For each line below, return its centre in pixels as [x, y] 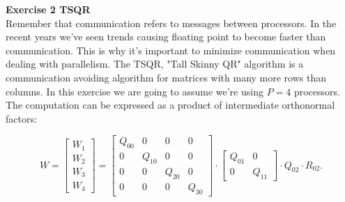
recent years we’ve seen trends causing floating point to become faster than [166, 37]
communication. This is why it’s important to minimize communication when [171, 50]
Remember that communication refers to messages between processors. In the [171, 23]
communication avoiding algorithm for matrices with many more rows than [166, 77]
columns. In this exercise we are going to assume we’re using [135, 91]
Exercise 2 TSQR [48, 9]
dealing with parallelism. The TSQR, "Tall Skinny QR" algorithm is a [155, 64]
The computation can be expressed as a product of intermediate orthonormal [170, 105]
